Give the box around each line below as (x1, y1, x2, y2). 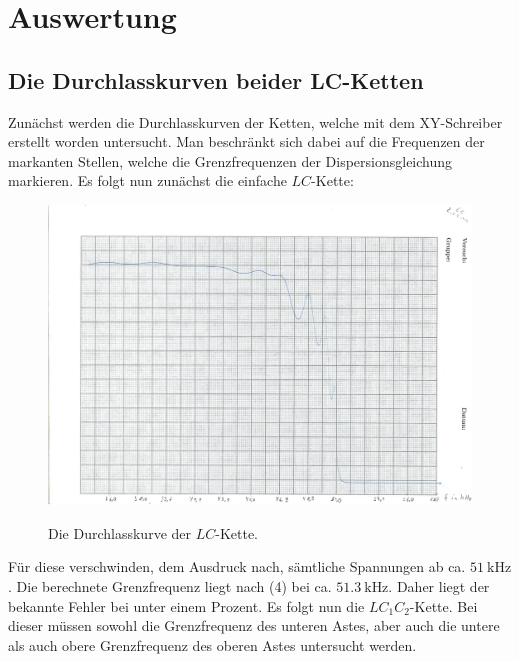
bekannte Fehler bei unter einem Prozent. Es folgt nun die (8, 595, 365, 616)
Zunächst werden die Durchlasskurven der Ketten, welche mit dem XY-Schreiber (8, 111, 503, 132)
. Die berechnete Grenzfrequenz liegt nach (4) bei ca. (8, 575, 332, 596)
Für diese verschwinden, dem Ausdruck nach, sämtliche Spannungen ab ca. (8, 556, 466, 577)
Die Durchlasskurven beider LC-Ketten (8, 64, 424, 95)
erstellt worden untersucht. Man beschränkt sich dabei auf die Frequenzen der (8, 131, 485, 152)
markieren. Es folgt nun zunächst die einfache (8, 170, 287, 191)
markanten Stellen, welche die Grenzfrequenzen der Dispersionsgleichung (8, 150, 453, 171)
